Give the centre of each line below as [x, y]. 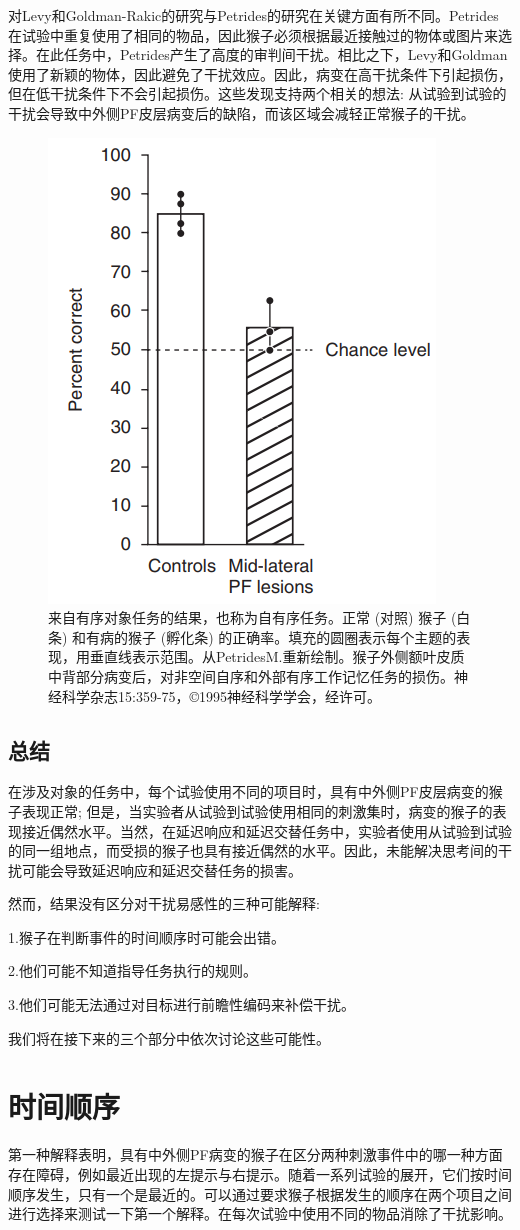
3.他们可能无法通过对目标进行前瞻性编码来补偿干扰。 [181, 1004]
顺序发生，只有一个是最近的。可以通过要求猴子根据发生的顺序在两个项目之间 [260, 1193]
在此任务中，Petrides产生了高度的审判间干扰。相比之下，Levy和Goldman [271, 54]
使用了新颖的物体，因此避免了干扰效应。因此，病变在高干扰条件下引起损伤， [260, 73]
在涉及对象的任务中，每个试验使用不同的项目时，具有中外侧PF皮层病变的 [248, 791]
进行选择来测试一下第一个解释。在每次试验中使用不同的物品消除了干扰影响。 [260, 1213]
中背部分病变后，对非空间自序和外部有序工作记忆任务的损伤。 [251, 675]
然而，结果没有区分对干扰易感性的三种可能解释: [164, 903]
